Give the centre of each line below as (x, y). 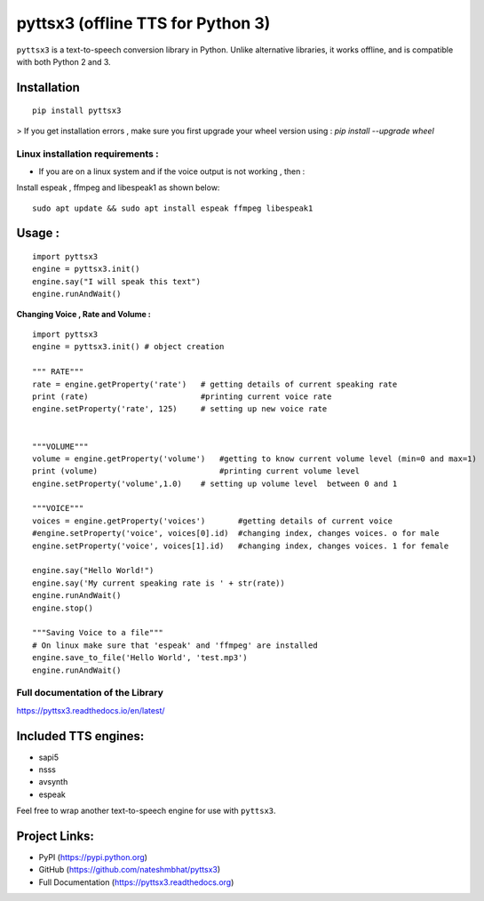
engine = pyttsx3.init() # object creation (128, 347)
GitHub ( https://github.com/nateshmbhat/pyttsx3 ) (130, 870)
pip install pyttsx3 (77, 111)
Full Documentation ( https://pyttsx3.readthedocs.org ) (136, 882)
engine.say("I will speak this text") (117, 281)
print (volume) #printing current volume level (196, 471)
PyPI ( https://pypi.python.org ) (93, 857)
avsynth (53, 782)
